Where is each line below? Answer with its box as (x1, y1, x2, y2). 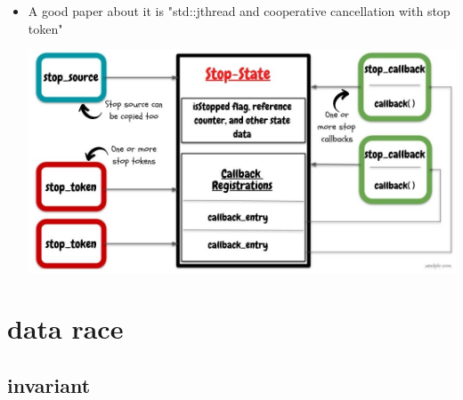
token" (28, 19, 63, 37)
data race (7, 310, 124, 347)
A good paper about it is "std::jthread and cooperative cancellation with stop (28, 2, 451, 20)
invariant (7, 371, 91, 398)
